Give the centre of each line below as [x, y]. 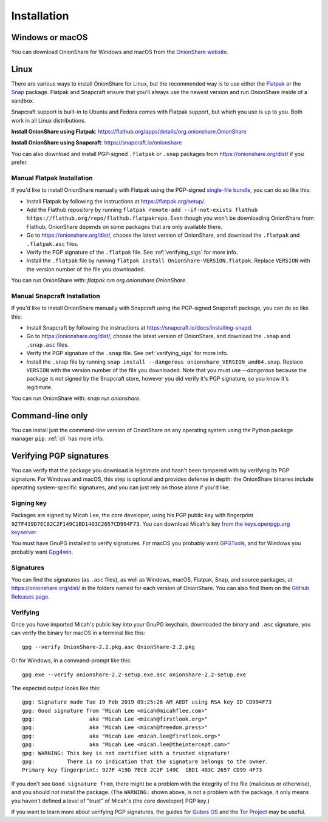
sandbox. [23, 101]
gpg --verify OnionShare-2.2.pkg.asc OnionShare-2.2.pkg [109, 647]
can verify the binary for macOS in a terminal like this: [78, 633]
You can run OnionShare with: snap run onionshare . [76, 398]
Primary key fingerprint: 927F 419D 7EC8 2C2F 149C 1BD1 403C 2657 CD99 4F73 [142, 770]
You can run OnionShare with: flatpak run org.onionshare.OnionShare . [99, 280]
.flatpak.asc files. [53, 243]
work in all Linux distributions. [49, 120]
